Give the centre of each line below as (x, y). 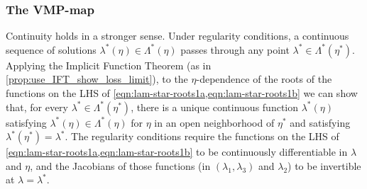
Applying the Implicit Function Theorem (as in (109, 65)
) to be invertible (324, 165)
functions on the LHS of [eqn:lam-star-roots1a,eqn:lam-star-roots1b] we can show (182, 93)
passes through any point (235, 49)
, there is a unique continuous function (215, 107)
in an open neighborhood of (214, 122)
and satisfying (320, 122)
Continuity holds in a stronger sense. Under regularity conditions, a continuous (177, 36)
